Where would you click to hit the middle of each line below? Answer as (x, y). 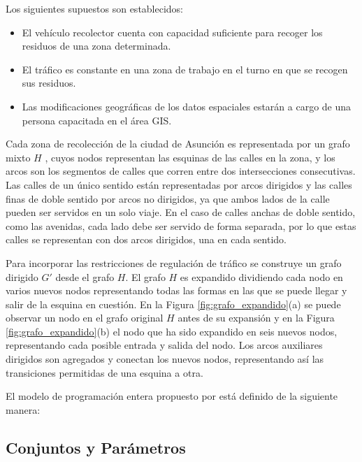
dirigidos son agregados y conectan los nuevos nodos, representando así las (165, 359)
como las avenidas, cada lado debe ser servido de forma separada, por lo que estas (181, 225)
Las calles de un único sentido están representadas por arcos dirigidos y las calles (179, 184)
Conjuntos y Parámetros (96, 447)
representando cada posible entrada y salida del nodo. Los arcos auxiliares (164, 345)
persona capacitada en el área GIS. (97, 120)
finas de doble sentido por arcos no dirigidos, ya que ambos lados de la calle (168, 198)
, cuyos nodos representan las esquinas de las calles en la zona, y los (190, 157)
